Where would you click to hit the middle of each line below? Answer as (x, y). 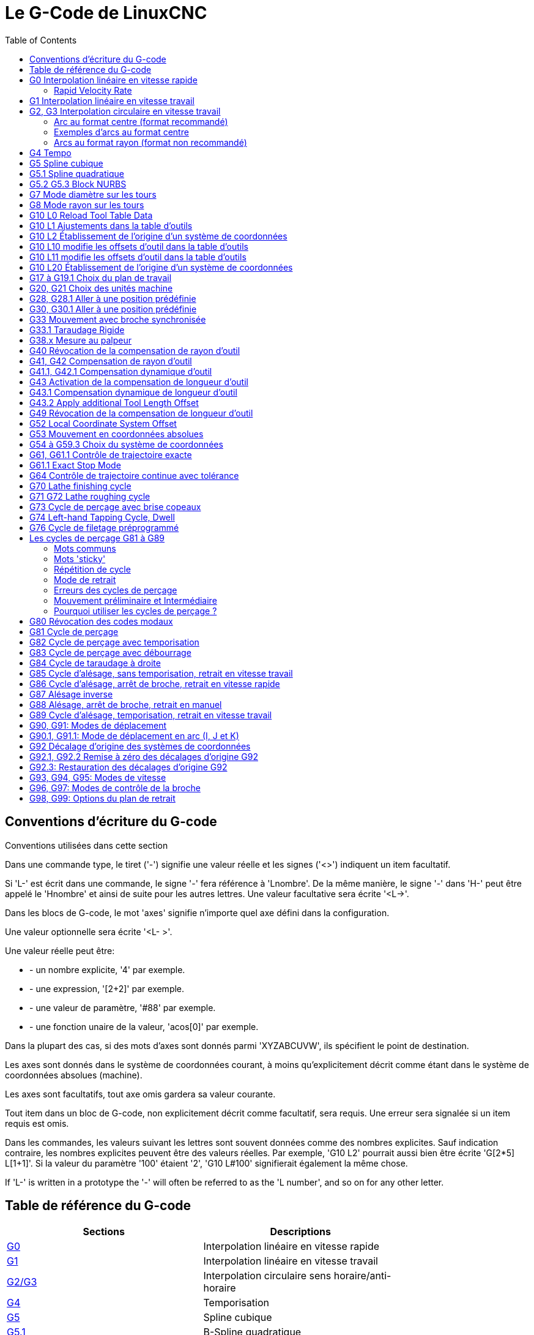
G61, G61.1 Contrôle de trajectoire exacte (111, 454)
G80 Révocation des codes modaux (101, 621)
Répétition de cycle (92, 569)
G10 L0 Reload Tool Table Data (91, 215)
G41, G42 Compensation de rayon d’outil (111, 361)
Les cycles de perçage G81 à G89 (97, 538)
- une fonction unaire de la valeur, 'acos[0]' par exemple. (144, 1026)
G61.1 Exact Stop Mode (75, 465)
